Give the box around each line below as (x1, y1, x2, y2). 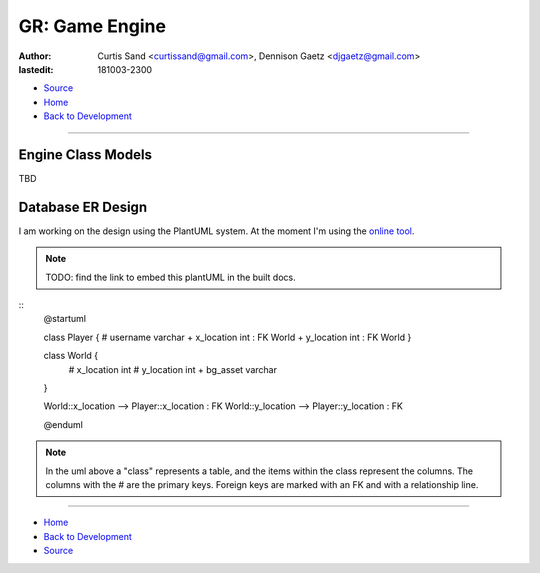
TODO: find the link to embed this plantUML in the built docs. (45, 271, 297, 283)
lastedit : (18, 63, 54, 75)
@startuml (43, 313, 87, 325)
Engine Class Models (18, 146, 152, 163)
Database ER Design (18, 198, 148, 215)
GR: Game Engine (18, 15, 167, 37)
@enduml (43, 418, 84, 430)
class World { (43, 350, 99, 362)
